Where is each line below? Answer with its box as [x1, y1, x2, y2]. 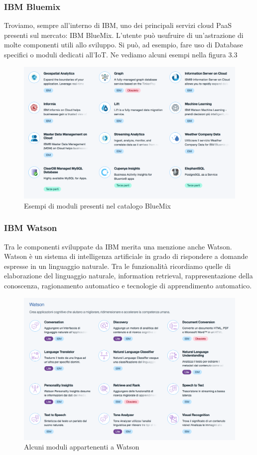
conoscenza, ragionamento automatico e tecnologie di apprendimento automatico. [4, 280, 252, 290]
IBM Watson [4, 222, 57, 234]
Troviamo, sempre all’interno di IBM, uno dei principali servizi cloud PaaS [4, 20, 232, 30]
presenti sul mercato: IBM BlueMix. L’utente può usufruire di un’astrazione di [4, 29, 244, 40]
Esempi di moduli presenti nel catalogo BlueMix [24, 200, 171, 211]
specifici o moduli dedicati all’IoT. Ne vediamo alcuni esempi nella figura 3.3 [4, 49, 238, 59]
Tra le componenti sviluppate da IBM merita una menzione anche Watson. [4, 241, 232, 251]
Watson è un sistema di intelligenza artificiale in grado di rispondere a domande [4, 251, 248, 261]
